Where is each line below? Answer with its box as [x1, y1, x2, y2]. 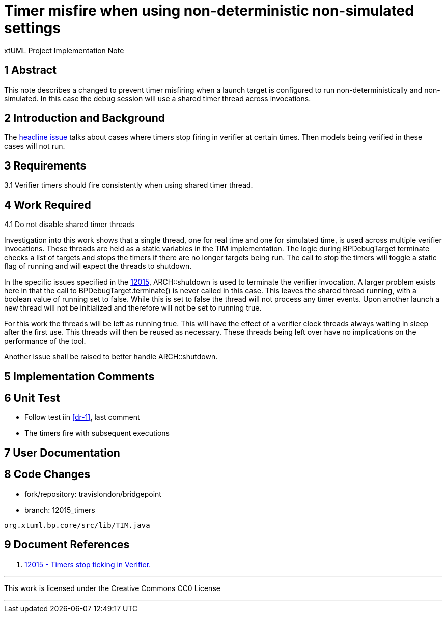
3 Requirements [4, 159, 87, 172]
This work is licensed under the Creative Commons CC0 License [4, 583, 220, 593]
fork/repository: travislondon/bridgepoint [24, 489, 161, 498]
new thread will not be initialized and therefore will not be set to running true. [4, 303, 262, 313]
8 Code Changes [4, 468, 91, 481]
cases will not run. [4, 142, 65, 151]
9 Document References [4, 538, 130, 551]
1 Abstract [4, 64, 57, 77]
